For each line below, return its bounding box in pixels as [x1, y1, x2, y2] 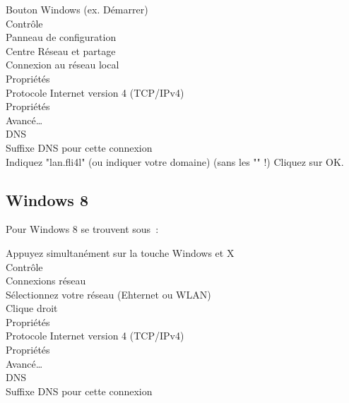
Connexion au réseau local [6, 57, 119, 72]
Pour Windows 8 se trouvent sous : [6, 222, 159, 236]
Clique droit [6, 301, 58, 315]
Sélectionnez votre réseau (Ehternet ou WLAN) [6, 287, 211, 301]
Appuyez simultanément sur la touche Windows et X [6, 245, 235, 260]
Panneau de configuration [6, 30, 117, 44]
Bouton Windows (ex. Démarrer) [6, 2, 148, 16]
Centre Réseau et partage [6, 43, 116, 58]
